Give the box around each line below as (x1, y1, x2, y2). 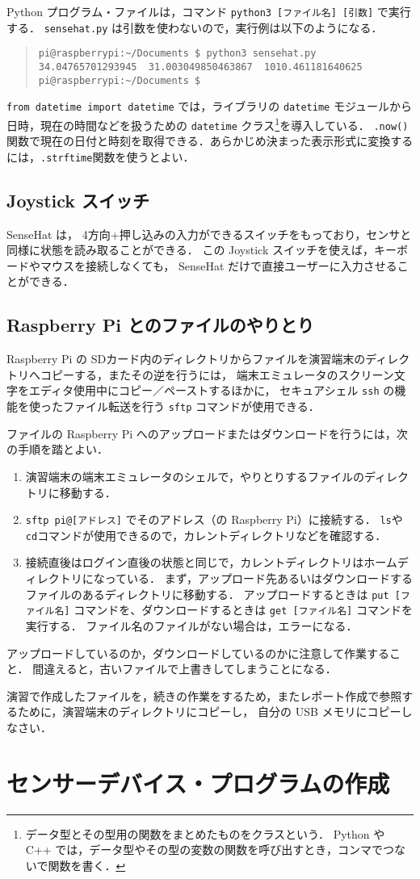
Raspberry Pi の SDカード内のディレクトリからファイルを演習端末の (6, 350, 366, 367)
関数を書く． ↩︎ (48, 856, 126, 873)
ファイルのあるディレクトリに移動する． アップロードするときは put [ (25, 585, 401, 602)
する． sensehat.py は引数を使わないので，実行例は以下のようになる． (6, 19, 383, 36)
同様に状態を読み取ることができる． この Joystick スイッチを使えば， (6, 241, 374, 258)
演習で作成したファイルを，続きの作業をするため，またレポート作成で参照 (6, 687, 402, 704)
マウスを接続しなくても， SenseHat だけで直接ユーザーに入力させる (40, 257, 397, 274)
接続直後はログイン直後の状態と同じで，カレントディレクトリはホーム (25, 554, 397, 571)
